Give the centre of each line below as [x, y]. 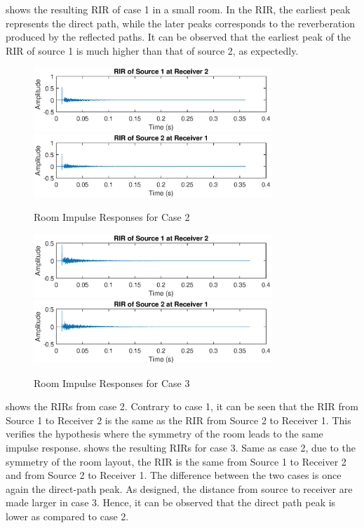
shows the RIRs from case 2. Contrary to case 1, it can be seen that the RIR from [182, 406]
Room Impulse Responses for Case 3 [112, 383]
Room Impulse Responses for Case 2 [112, 217]
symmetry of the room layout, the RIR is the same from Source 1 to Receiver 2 [176, 461]
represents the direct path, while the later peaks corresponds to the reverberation [181, 23]
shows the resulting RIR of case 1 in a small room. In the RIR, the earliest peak [178, 9]
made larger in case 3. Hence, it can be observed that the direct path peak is [171, 502]
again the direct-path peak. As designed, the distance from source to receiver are [179, 488]
